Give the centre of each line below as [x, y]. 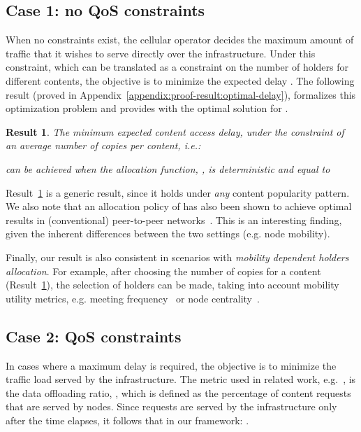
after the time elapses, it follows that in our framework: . [127, 420]
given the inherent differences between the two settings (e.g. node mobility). [168, 234]
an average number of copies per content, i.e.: [103, 145]
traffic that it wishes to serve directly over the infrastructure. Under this [161, 53]
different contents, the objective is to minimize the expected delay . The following [180, 80]
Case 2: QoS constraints [94, 336]
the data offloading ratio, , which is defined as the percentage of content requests [178, 392]
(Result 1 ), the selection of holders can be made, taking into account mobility [172, 285]
